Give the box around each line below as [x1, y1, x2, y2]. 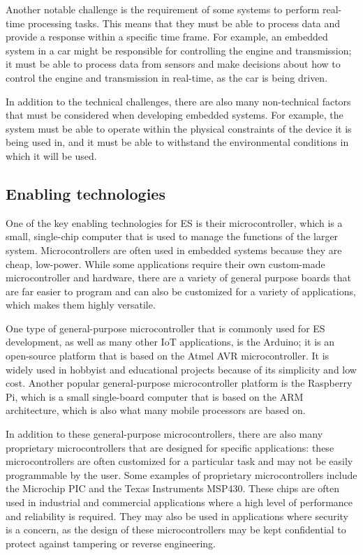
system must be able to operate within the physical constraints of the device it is [6, 121, 352, 135]
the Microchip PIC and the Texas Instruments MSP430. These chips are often [6, 481, 340, 496]
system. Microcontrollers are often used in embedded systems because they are [6, 242, 342, 257]
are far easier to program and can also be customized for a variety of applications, [6, 283, 356, 298]
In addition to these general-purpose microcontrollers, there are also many [6, 427, 323, 441]
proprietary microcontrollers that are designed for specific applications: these [6, 440, 334, 454]
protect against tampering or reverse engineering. [6, 535, 216, 550]
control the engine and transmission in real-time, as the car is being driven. [6, 70, 328, 84]
